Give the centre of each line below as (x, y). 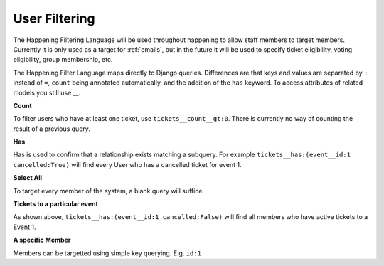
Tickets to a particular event (56, 204)
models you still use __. (47, 92)
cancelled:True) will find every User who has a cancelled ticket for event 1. (127, 164)
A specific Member (42, 240)
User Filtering (54, 18)
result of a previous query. (52, 129)
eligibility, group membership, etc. (63, 60)
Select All (28, 178)
